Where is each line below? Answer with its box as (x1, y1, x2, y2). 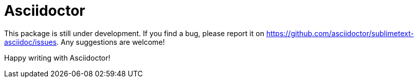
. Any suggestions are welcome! (57, 37, 165, 46)
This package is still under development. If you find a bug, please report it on (4, 29, 264, 38)
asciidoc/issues (4, 37, 57, 46)
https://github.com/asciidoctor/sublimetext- (266, 29, 414, 38)
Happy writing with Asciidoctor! (4, 53, 111, 62)
